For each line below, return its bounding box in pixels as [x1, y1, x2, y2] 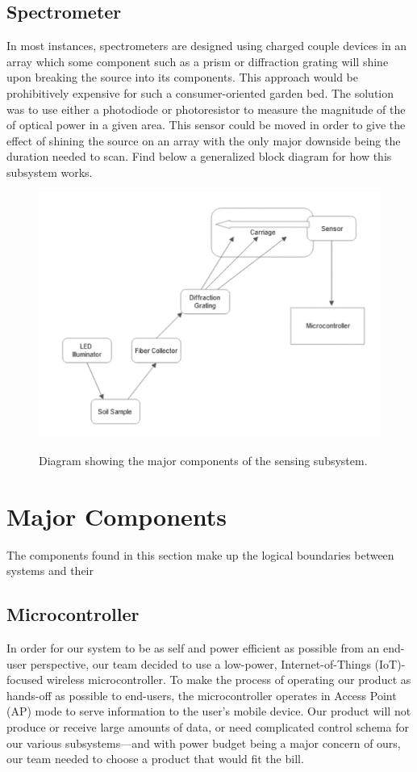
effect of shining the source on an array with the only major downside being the [6, 132, 401, 149]
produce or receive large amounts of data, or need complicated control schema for [6, 719, 409, 736]
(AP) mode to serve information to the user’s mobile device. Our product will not [6, 703, 411, 720]
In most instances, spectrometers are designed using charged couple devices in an [6, 37, 407, 54]
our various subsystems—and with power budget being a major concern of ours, [6, 734, 401, 751]
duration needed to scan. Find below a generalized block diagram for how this [6, 148, 392, 165]
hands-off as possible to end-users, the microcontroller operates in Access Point [6, 686, 397, 703]
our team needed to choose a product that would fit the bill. [6, 750, 304, 767]
